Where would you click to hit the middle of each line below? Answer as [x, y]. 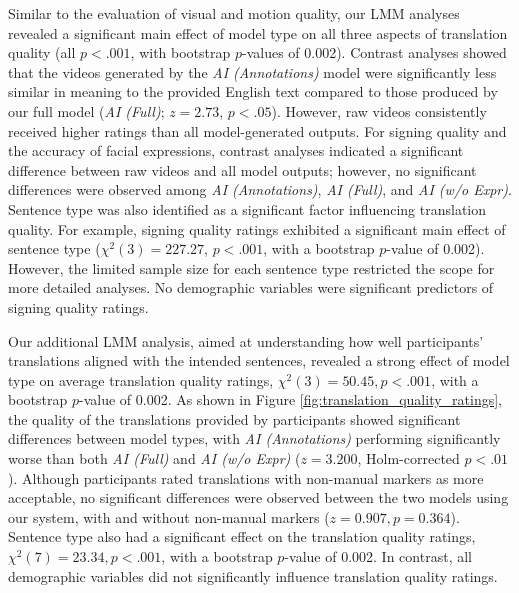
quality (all [42, 52]
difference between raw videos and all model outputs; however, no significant [242, 169]
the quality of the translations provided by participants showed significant [234, 418]
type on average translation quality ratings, [141, 379]
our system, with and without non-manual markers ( [169, 516]
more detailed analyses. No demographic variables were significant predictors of [251, 287]
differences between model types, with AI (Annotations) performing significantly [254, 438]
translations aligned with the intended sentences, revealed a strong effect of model [259, 360]
